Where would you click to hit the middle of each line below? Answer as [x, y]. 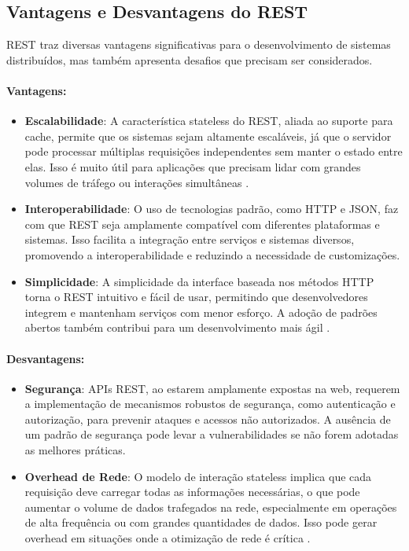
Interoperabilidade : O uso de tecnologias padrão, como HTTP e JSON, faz [212, 209]
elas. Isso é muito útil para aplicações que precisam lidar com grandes [193, 166]
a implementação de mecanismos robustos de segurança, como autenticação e [210, 404]
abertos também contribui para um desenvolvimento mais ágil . [177, 327]
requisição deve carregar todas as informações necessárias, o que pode [192, 492]
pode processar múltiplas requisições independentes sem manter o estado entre [214, 151]
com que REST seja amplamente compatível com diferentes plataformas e [202, 224]
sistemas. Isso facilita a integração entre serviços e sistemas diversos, [190, 239]
